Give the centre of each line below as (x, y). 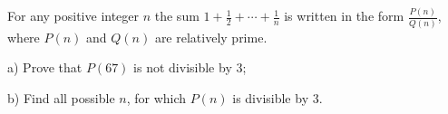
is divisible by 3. (278, 97)
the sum (177, 16)
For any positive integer (73, 16)
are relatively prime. (211, 37)
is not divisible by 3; (190, 67)
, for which (156, 97)
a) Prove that (45, 67)
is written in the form (344, 16)
